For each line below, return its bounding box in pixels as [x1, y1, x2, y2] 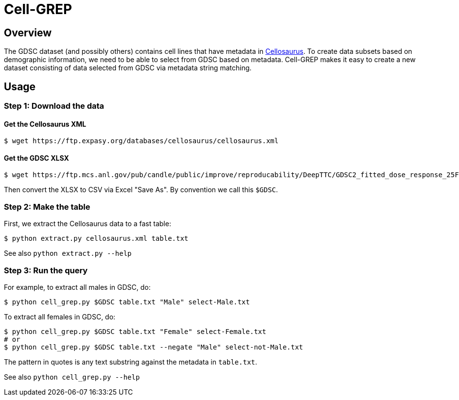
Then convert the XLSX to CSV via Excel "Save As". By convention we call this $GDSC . [4, 185, 278, 194]
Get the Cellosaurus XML [4, 119, 87, 128]
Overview [4, 26, 52, 39]
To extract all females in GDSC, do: [4, 312, 116, 321]
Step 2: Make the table [4, 201, 90, 212]
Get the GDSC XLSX [4, 153, 69, 162]
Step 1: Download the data [4, 101, 105, 111]
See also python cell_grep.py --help [4, 372, 140, 381]
